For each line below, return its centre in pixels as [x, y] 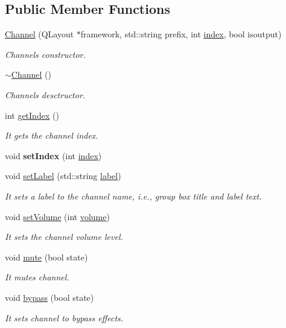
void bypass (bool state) [49, 297]
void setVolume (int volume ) [57, 216]
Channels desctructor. [45, 94]
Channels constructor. [45, 54]
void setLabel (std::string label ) [63, 176]
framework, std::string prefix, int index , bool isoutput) [181, 34]
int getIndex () [32, 115]
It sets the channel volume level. [64, 237]
